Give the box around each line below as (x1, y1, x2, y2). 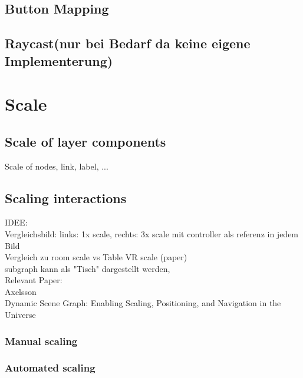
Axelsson (5, 285, 37, 297)
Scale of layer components (5, 132, 166, 150)
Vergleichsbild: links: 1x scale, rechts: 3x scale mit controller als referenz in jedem (5, 227, 299, 240)
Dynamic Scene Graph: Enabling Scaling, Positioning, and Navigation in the (5, 297, 281, 309)
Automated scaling (5, 360, 95, 375)
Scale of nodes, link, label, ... (5, 160, 108, 172)
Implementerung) (5, 51, 113, 69)
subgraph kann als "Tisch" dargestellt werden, (5, 262, 170, 274)
